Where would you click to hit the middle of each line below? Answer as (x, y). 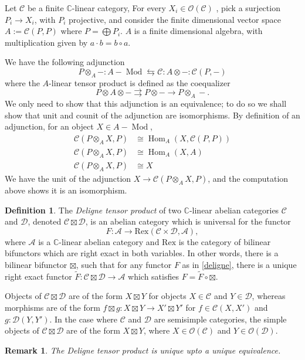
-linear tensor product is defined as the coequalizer (140, 82)
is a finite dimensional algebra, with (198, 31)
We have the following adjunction (65, 62)
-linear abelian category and (109, 241)
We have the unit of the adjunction (68, 179)
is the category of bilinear (225, 241)
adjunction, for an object (49, 126)
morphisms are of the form (52, 307)
